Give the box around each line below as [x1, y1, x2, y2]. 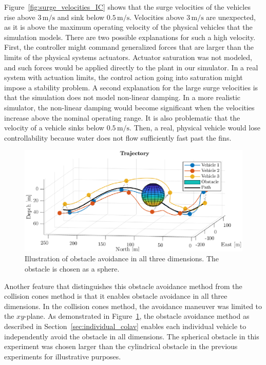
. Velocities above [129, 11, 184, 22]
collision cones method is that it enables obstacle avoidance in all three [4, 291, 227, 301]
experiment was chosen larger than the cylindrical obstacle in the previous [4, 341, 238, 352]
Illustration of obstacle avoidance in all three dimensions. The [25, 253, 219, 264]
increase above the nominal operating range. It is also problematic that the [4, 112, 240, 123]
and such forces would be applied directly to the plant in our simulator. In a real [4, 62, 258, 72]
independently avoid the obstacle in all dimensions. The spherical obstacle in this [4, 331, 259, 341]
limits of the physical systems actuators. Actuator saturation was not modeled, [4, 51, 252, 62]
